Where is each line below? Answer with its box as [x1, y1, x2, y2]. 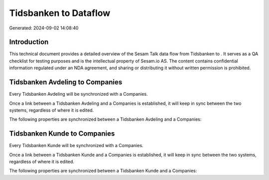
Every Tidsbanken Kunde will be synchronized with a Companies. [9, 143, 144, 149]
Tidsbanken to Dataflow [9, 7, 111, 18]
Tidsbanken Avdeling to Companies [9, 78, 123, 87]
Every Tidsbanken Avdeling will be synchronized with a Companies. [9, 91, 148, 97]
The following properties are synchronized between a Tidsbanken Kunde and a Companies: [9, 168, 197, 174]
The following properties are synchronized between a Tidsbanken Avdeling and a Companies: [9, 116, 202, 122]
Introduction [9, 38, 49, 46]
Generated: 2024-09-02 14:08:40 [9, 25, 79, 31]
